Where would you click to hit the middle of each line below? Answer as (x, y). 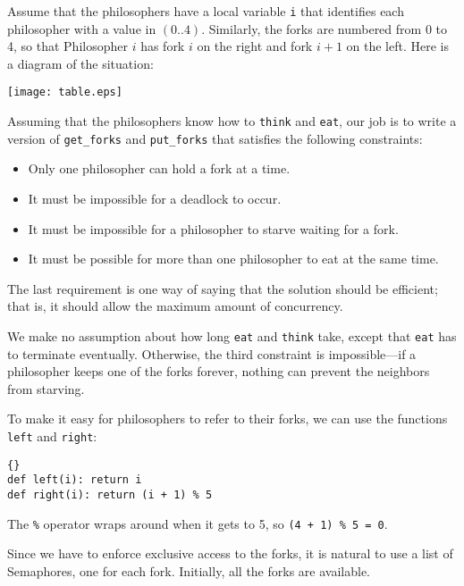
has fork (163, 46)
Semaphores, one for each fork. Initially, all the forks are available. (189, 570)
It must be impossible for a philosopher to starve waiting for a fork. (213, 228)
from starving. (46, 388)
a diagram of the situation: (80, 63)
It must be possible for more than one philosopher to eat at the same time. (233, 259)
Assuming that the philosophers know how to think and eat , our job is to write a (232, 121)
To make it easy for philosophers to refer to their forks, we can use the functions (228, 419)
